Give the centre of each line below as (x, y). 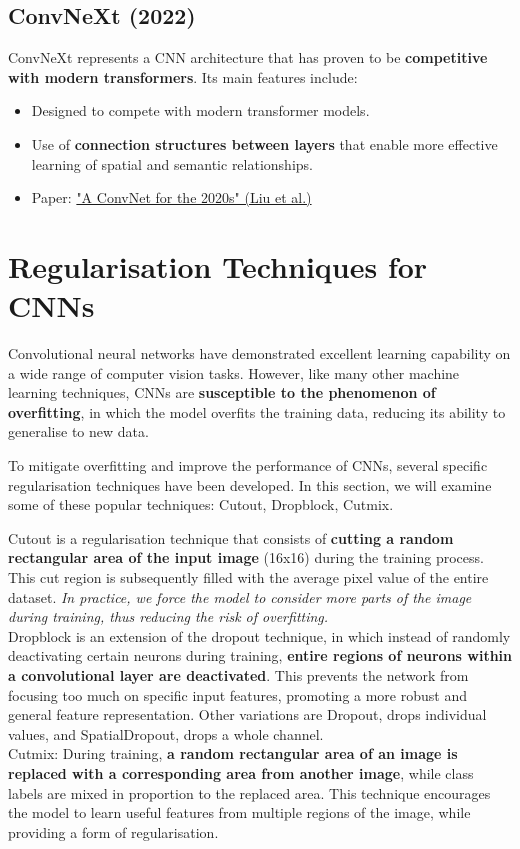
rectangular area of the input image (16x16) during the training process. (246, 557)
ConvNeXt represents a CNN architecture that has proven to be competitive (248, 57)
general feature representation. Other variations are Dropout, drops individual (247, 714)
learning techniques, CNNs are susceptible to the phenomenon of (222, 392)
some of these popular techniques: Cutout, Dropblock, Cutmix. (201, 504)
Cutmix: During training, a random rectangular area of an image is (233, 753)
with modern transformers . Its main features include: (183, 76)
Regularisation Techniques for (218, 265)
